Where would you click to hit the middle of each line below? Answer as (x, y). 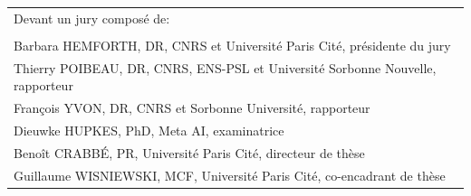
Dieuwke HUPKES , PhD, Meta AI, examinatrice (149, 130)
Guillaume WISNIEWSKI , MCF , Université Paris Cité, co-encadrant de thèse (230, 175)
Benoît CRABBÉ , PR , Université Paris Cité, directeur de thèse (189, 152)
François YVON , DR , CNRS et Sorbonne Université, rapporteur (192, 108)
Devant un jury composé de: (92, 18)
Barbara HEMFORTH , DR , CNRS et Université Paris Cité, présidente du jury (232, 45)
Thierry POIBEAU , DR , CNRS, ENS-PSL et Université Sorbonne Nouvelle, (225, 67)
